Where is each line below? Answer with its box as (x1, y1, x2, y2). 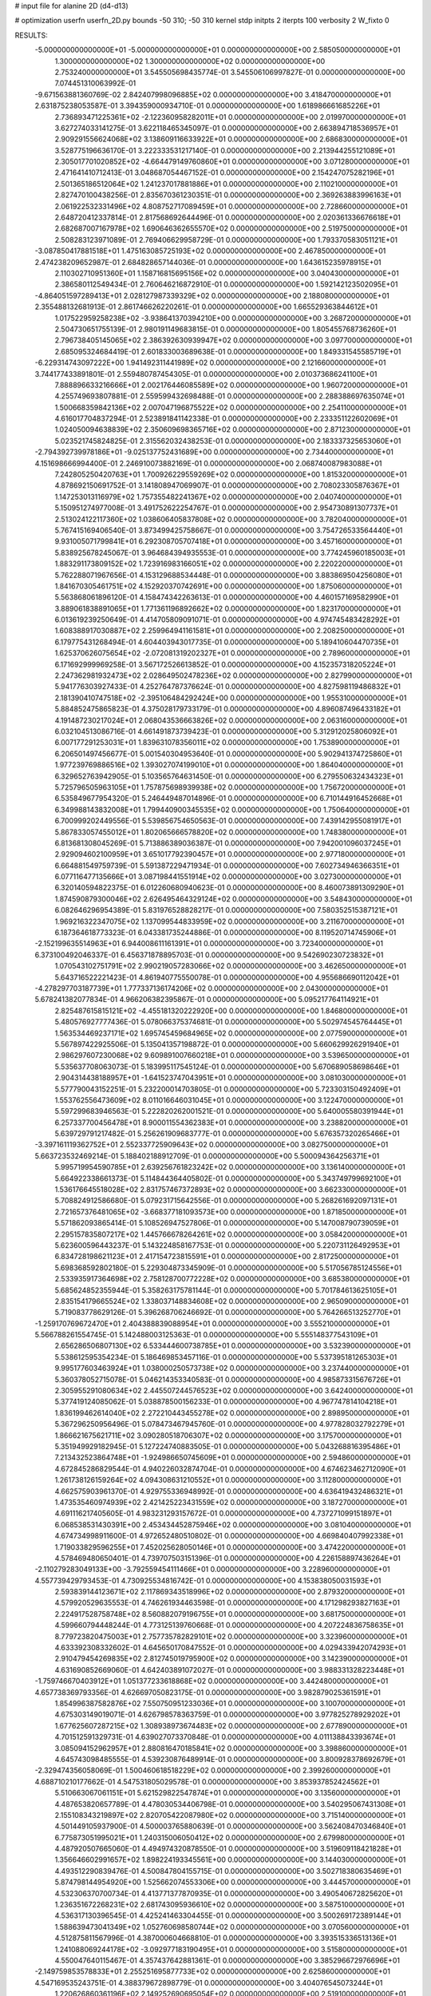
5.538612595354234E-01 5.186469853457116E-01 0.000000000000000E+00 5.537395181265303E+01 (54, 1352, 397, 1361)
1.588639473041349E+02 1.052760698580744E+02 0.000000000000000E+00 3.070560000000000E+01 (54, 1922, 409, 1931)
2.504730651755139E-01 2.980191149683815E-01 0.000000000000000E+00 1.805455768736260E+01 (54, 324, 397, 334)
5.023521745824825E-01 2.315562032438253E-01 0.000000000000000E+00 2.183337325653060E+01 (54, 436, 401, 446)
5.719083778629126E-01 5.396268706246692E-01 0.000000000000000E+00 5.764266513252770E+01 (54, 1308, 401, 1317)
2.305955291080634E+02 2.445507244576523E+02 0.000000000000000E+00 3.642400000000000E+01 (54, 1386, 413, 1396)
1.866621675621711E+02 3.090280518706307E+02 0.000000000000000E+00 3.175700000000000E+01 (54, 1430, 402, 1440)
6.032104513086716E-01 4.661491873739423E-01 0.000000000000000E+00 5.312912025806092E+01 (54, 727, 397, 736)
